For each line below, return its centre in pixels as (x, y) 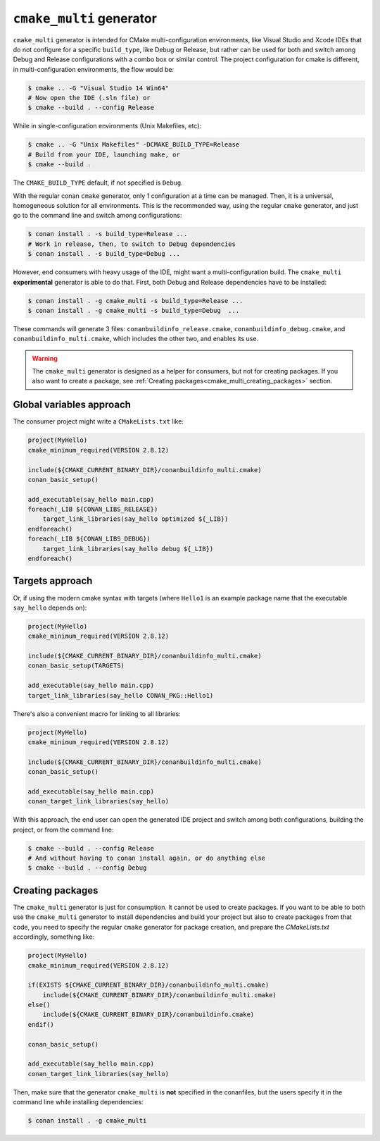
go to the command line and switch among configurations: (97, 216)
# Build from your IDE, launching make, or (104, 154)
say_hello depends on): (50, 607)
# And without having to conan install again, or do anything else (147, 858)
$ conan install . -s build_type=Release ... (108, 234)
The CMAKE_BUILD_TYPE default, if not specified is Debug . (98, 183)
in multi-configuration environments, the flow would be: (94, 69)
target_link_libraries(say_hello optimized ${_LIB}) (135, 519)
